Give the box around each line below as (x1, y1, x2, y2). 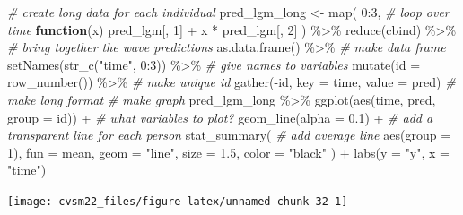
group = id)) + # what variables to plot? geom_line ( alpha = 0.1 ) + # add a (7, 107, 433, 126)
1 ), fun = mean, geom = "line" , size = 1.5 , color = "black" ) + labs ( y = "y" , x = (7, 142, 450, 161)
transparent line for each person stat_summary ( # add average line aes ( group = (7, 125, 451, 144)
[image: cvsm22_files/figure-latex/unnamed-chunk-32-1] (7, 194, 348, 208)
